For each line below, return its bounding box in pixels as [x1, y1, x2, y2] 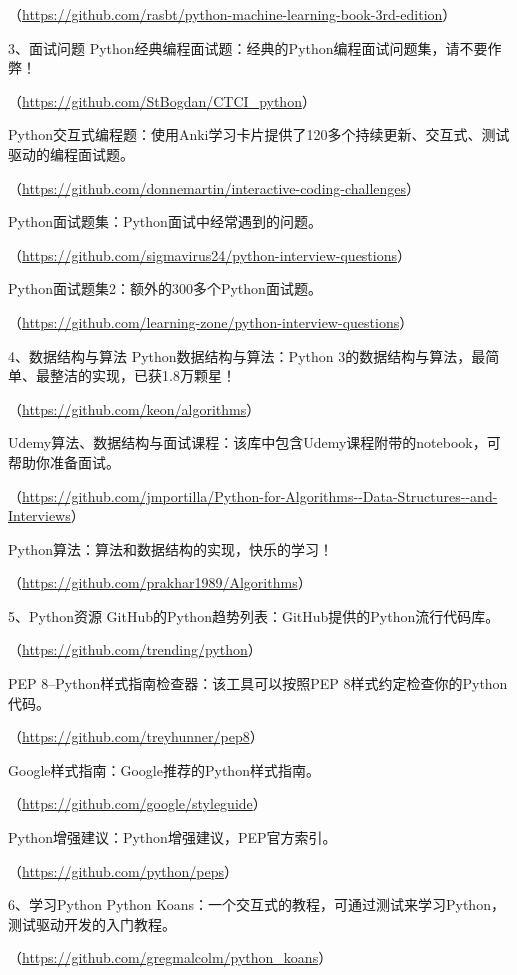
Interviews [8, 505, 71, 526]
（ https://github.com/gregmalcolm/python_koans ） [8, 947, 333, 968]
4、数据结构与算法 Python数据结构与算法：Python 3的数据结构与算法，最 [8, 345, 486, 366]
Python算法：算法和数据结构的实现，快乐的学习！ [8, 538, 333, 559]
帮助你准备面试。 [8, 451, 120, 472]
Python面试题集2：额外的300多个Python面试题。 [8, 278, 322, 299]
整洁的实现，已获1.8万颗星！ [49, 365, 236, 386]
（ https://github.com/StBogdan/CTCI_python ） [8, 90, 316, 111]
